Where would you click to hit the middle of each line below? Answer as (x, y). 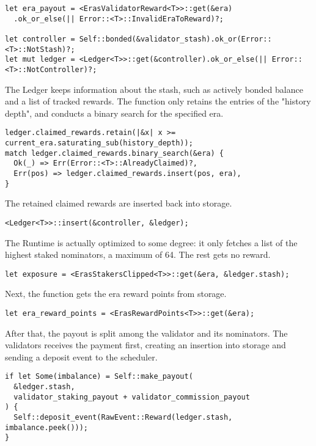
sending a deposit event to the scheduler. (81, 356)
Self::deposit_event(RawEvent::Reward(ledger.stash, (123, 418)
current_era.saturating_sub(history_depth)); (99, 143)
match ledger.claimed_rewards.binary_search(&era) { (114, 153)
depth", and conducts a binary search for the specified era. (114, 113)
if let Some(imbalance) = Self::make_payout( (99, 377)
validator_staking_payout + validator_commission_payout (132, 397)
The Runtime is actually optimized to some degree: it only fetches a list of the (151, 242)
